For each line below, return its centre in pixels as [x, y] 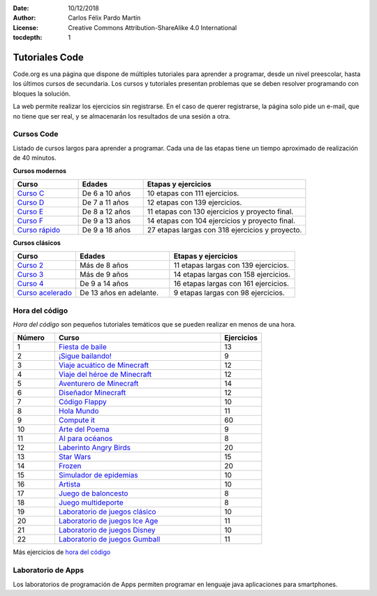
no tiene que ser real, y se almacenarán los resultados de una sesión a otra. [121, 116]
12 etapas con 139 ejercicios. [194, 202]
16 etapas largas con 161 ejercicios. [231, 284]
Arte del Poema [84, 429]
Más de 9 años [104, 274]
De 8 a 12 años [106, 211]
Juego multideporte [91, 502]
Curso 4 [30, 284]
